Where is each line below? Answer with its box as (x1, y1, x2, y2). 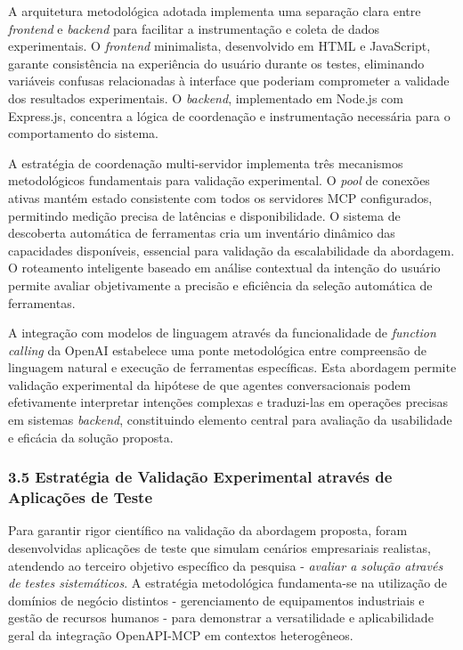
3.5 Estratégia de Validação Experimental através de (8, 466, 393, 488)
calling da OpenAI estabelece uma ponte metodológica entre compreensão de (8, 340, 427, 359)
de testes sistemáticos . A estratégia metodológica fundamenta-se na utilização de (8, 573, 447, 592)
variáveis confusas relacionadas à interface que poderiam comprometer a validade (8, 71, 450, 90)
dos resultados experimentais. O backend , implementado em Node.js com (8, 88, 403, 107)
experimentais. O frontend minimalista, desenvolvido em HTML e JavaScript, (8, 37, 431, 55)
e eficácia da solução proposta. (8, 427, 174, 446)
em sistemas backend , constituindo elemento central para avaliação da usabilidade (8, 410, 452, 429)
